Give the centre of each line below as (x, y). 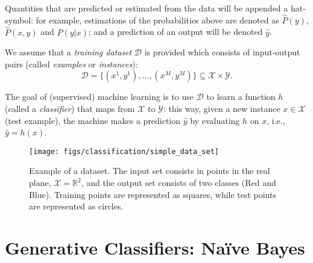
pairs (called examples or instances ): (71, 63)
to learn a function (241, 97)
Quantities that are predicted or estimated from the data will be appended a (147, 8)
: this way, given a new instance (222, 108)
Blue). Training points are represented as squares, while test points (153, 194)
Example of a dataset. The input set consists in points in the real (150, 171)
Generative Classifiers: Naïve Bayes (155, 247)
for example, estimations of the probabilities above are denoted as (157, 20)
